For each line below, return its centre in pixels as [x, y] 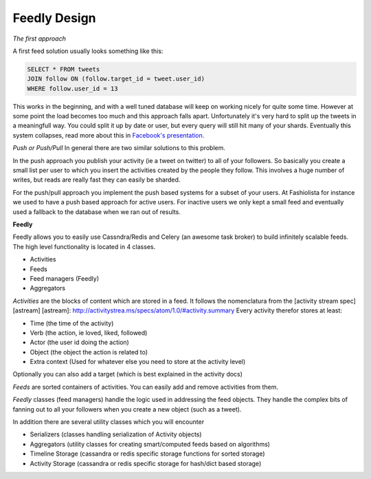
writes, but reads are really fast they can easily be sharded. [97, 180]
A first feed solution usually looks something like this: [88, 51]
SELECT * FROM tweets [64, 69]
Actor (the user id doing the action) [80, 342]
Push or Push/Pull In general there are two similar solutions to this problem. [119, 148]
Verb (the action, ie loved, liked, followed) [89, 332]
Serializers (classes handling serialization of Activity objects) [116, 434]
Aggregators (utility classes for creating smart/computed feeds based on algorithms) [150, 444]
